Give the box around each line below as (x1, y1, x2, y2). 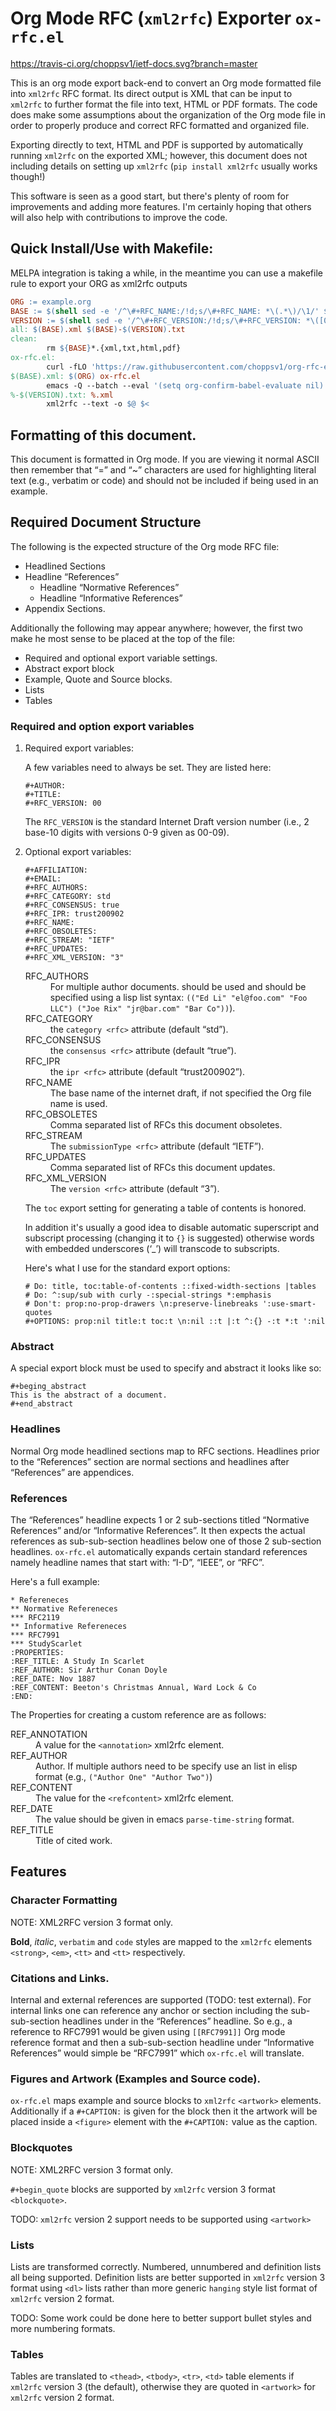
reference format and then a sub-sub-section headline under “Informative (10, 2037, 315, 2049)
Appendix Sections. (24, 602, 106, 614)
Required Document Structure (10, 514, 202, 531)
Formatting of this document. (10, 427, 197, 444)
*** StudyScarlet (10, 1639, 83, 1649)
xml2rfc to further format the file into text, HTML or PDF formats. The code (10, 98, 318, 110)
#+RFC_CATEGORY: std (24, 892, 111, 902)
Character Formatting (10, 1893, 118, 1907)
